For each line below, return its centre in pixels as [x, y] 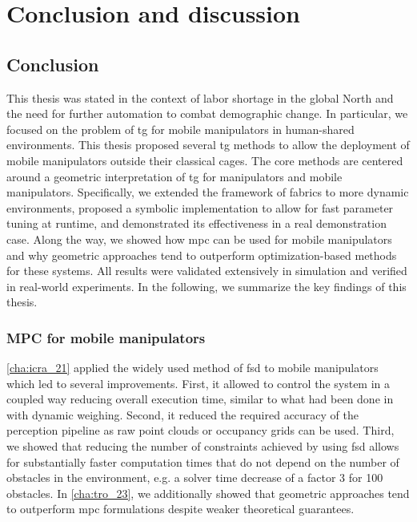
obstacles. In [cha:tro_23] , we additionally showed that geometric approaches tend [208, 493]
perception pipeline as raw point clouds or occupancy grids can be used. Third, [200, 430]
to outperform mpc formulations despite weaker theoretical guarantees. [180, 509]
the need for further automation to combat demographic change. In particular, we [207, 113]
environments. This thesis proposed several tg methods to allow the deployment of [208, 145]
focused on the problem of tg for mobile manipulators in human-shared [180, 129]
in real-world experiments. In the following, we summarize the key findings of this [206, 286]
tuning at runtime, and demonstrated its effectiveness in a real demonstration [196, 223]
